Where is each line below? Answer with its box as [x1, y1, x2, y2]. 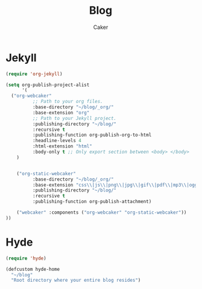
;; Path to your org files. [32, 99, 103, 105]
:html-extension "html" [32, 143, 93, 149]
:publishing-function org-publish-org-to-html [32, 132, 152, 138]
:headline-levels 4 [32, 138, 82, 144]
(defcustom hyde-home [5, 266, 60, 272]
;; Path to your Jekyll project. [32, 115, 117, 121]
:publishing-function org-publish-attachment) [32, 199, 152, 205]
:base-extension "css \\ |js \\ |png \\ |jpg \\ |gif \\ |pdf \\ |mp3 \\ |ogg [32, 182, 198, 188]
